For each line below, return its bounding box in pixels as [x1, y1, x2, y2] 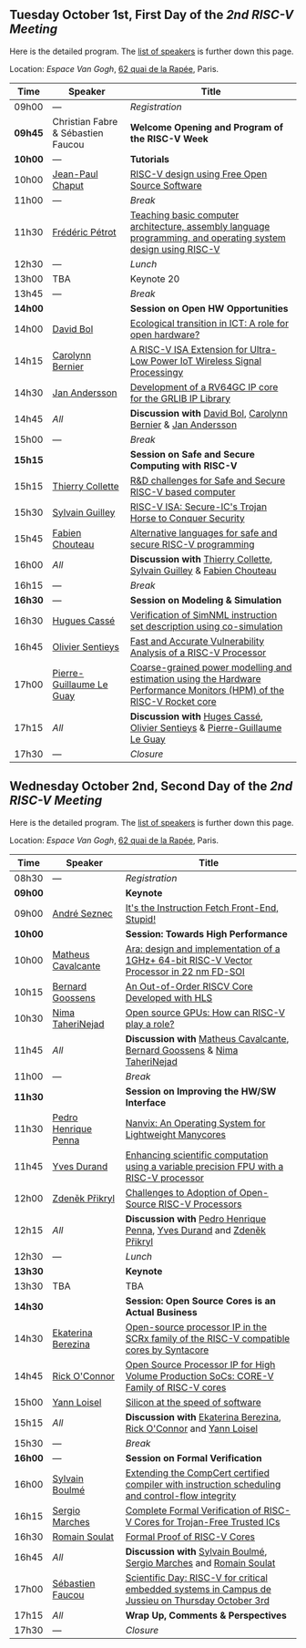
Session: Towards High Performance [125, 927, 289, 940]
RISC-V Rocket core [130, 695, 217, 707]
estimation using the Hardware [130, 672, 261, 685]
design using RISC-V [130, 242, 220, 255]
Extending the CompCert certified [125, 1467, 270, 1479]
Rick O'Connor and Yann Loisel [125, 1422, 258, 1435]
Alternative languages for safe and [130, 526, 278, 539]
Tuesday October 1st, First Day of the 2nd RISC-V [9, 7, 294, 23]
